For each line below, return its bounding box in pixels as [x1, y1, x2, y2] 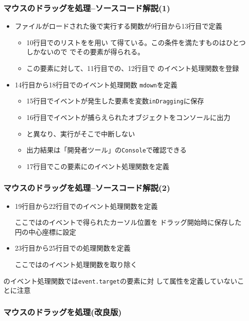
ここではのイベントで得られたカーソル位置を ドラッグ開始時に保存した [15, 217, 242, 227]
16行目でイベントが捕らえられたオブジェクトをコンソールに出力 [26, 112, 231, 122]
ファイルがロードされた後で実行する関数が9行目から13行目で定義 [15, 21, 222, 31]
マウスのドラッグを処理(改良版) [3, 305, 122, 318]
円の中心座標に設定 [15, 226, 76, 237]
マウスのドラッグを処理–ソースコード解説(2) [3, 182, 170, 194]
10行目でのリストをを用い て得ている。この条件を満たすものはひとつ [26, 37, 246, 47]
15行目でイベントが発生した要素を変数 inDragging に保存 [26, 96, 204, 106]
